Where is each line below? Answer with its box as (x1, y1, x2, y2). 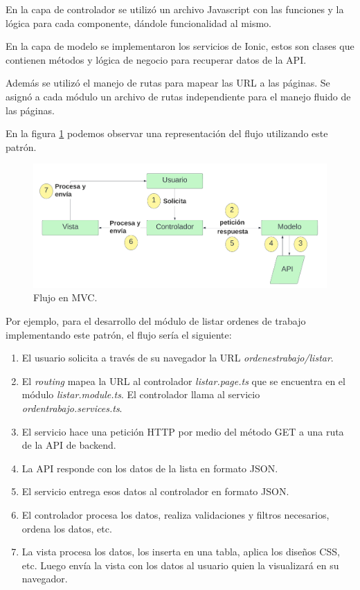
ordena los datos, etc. (21, 521, 112, 535)
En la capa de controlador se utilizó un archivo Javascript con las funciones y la (6, 2, 344, 16)
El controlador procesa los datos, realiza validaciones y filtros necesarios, (21, 507, 330, 521)
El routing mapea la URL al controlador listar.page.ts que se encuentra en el (21, 373, 345, 388)
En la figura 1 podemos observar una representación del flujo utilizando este (6, 126, 328, 141)
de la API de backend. (21, 438, 116, 452)
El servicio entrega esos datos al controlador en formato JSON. (21, 484, 289, 499)
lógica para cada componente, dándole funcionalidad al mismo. (6, 15, 271, 30)
